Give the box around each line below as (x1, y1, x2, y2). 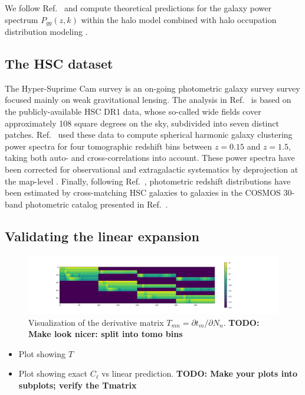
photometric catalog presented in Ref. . (25, 197, 168, 210)
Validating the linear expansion (5, 226, 199, 245)
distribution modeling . (5, 25, 88, 38)
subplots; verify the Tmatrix (18, 378, 137, 391)
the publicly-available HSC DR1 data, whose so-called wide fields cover (5, 105, 261, 118)
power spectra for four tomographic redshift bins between (5, 140, 212, 152)
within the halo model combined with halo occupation (81, 13, 277, 25)
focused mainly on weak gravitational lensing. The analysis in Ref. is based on (5, 93, 291, 106)
